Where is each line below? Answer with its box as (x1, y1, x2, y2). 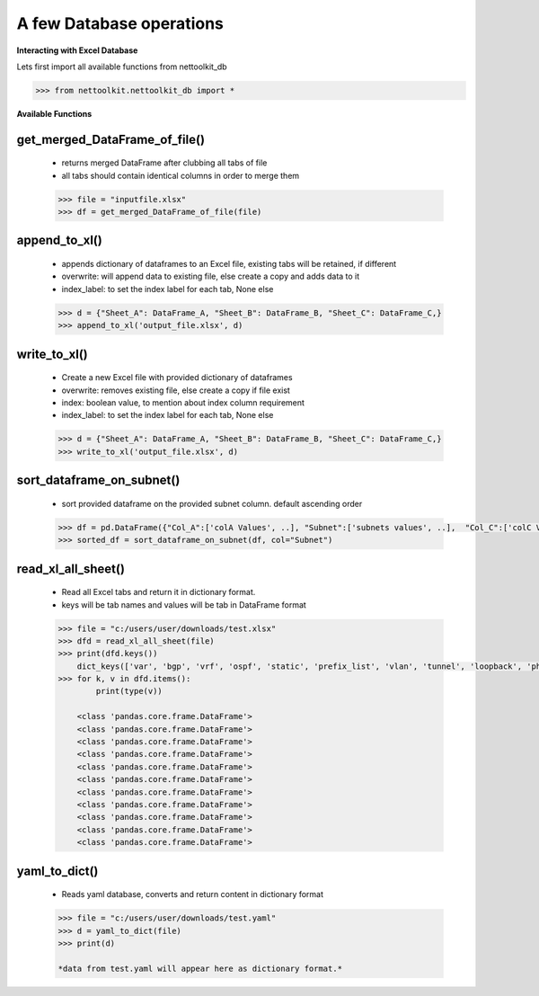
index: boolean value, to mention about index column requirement (61, 397, 305, 408)
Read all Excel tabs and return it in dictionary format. (61, 587, 256, 598)
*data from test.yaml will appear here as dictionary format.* (57, 963, 343, 974)
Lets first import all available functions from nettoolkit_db (16, 61, 228, 72)
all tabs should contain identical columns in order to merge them (61, 170, 300, 181)
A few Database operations (16, 13, 225, 33)
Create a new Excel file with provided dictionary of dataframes (61, 372, 293, 383)
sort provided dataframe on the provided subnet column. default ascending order (61, 498, 363, 509)
